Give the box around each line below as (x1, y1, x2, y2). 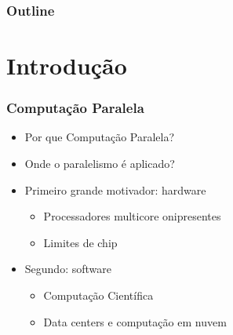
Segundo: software (24, 260, 111, 277)
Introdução (6, 49, 127, 82)
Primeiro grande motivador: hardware (24, 181, 206, 198)
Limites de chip (43, 234, 118, 250)
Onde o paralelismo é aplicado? (24, 155, 175, 172)
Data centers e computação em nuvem (43, 313, 227, 330)
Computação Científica (43, 287, 154, 303)
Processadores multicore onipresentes (43, 208, 221, 224)
